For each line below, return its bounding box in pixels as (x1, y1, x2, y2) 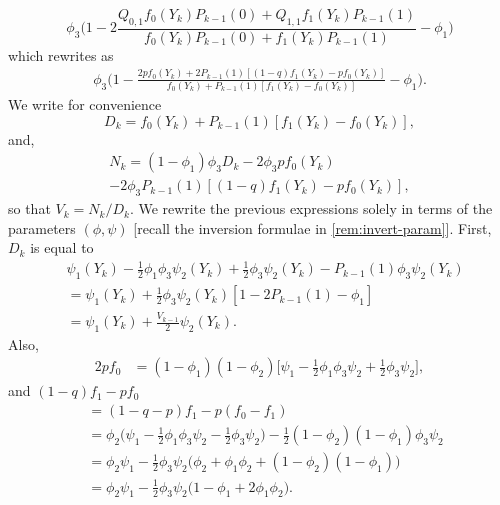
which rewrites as (8, 44, 114, 65)
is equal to (30, 237, 94, 258)
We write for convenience (8, 94, 162, 115)
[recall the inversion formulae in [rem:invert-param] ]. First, (133, 217, 492, 238)
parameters (8, 217, 76, 238)
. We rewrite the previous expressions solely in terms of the (129, 198, 493, 219)
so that (8, 198, 51, 219)
